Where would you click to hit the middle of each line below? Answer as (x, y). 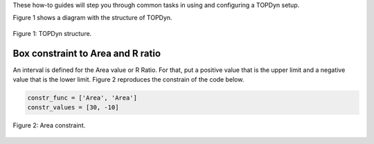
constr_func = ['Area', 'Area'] (82, 98)
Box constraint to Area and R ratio (87, 53)
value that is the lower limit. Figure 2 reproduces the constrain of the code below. (128, 80)
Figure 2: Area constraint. (49, 125)
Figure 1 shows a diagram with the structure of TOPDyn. (92, 18)
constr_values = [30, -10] (73, 108)
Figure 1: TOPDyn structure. (52, 33)
